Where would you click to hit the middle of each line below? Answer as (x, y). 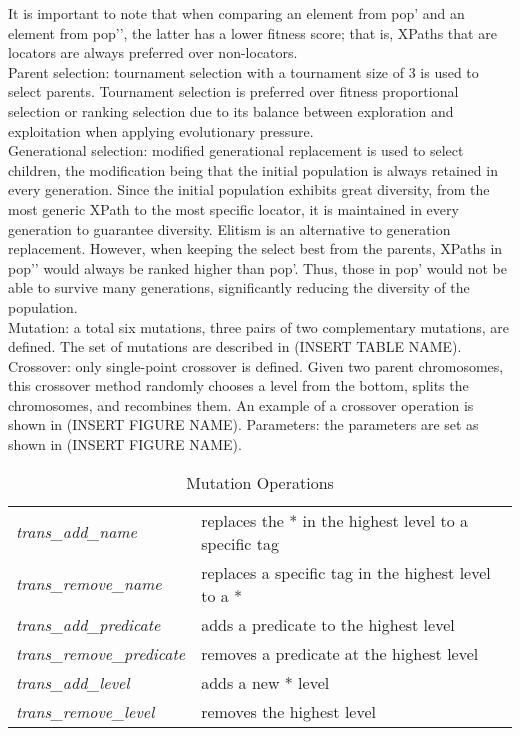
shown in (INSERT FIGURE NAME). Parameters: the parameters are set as (243, 424)
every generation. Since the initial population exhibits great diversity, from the (249, 189)
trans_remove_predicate (101, 653)
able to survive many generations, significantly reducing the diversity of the (239, 287)
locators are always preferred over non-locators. (153, 52)
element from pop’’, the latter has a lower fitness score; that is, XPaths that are (252, 32)
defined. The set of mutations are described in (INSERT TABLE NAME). (235, 346)
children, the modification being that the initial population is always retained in (253, 169)
